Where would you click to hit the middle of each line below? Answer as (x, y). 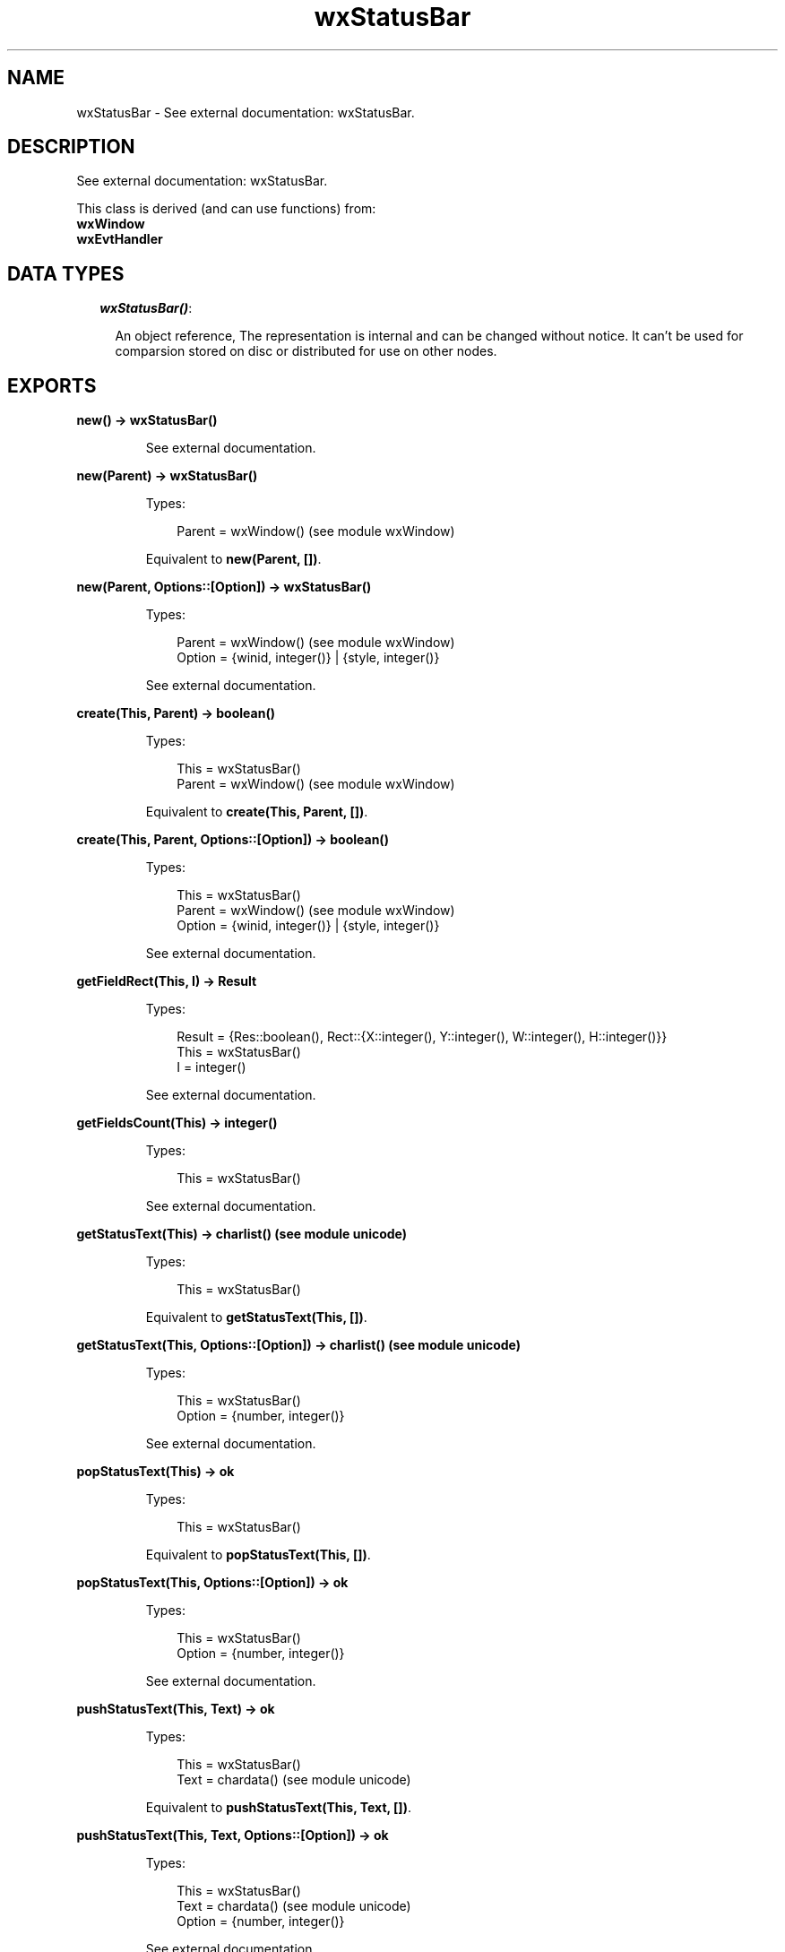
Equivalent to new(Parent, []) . (233, 559)
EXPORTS (52, 385)
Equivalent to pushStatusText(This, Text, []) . (278, 1808)
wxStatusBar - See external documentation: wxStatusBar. (246, 112)
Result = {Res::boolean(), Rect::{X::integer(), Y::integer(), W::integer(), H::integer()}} (422, 1037)
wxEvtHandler (120, 239)
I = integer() (211, 1067)
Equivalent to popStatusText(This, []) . (258, 1555)
